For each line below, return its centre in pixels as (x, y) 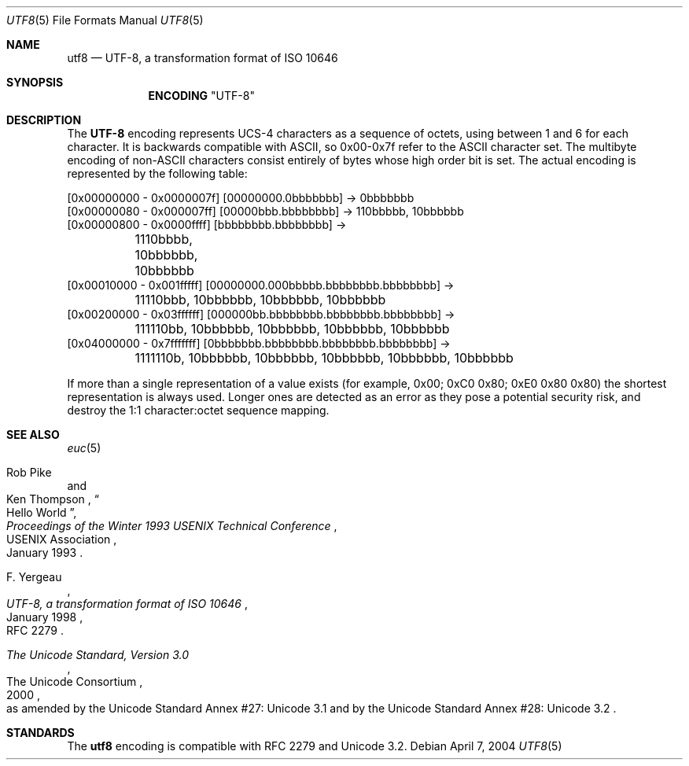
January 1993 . (45, 552)
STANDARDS (41, 733)
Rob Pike (29, 472)
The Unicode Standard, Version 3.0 (98, 655)
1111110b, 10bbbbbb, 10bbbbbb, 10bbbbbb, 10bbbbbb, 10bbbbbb (324, 358)
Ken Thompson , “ (53, 499)
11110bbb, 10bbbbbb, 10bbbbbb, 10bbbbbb (260, 300)
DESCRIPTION (44, 120)
